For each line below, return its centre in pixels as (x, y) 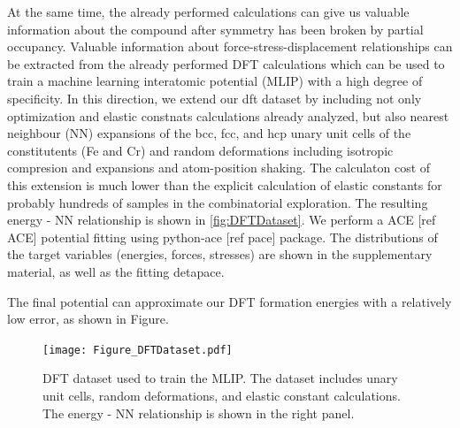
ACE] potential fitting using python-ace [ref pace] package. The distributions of (222, 237)
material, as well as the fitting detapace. (116, 271)
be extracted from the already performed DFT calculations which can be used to (226, 63)
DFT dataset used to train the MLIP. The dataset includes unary (220, 378)
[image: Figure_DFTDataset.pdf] (138, 350)
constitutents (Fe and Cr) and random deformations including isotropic (200, 150)
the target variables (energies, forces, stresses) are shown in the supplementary (220, 254)
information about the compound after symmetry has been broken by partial (215, 29)
